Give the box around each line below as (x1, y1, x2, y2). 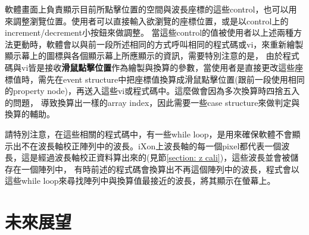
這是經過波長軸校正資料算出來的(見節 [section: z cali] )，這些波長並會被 (21, 151, 291, 164)
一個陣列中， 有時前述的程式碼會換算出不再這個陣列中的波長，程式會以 (21, 162, 299, 175)
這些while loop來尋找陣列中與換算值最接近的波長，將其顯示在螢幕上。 (5, 174, 276, 187)
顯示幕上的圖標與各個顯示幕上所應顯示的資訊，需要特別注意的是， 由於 (5, 49, 283, 62)
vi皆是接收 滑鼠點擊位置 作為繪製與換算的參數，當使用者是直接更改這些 (21, 61, 295, 73)
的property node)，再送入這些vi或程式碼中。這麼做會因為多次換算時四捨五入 (5, 84, 300, 97)
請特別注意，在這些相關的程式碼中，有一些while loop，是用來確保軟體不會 (5, 127, 292, 140)
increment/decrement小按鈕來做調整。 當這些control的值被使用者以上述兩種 (5, 26, 294, 39)
